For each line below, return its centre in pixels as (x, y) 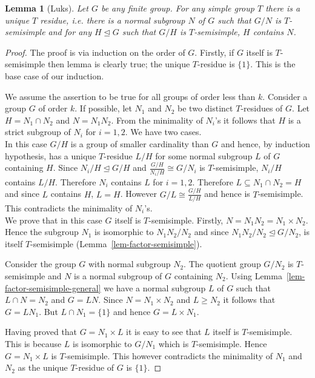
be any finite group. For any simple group (177, 8)
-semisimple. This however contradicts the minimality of (168, 355)
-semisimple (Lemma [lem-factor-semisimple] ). (116, 243)
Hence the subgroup (42, 232)
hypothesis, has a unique (51, 155)
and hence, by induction (265, 143)
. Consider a (285, 96)
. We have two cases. (163, 132)
